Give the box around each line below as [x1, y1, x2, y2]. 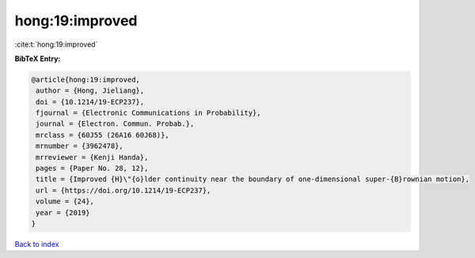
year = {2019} [36, 208, 90, 217]
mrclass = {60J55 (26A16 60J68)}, [36, 131, 169, 139]
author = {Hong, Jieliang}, [36, 86, 145, 95]
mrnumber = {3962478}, [36, 142, 124, 150]
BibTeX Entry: [14, 54, 61, 63]
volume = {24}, [36, 197, 95, 206]
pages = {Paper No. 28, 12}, [36, 164, 149, 173]
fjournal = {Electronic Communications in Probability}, [36, 108, 261, 118]
